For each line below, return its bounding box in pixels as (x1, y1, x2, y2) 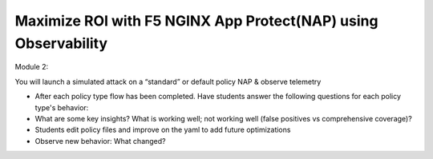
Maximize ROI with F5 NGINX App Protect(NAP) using (14, 12, 378, 30)
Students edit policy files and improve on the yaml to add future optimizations (34, 125, 291, 135)
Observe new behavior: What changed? (34, 136, 166, 145)
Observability (14, 34, 108, 52)
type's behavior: (34, 102, 89, 112)
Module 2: (14, 62, 48, 72)
